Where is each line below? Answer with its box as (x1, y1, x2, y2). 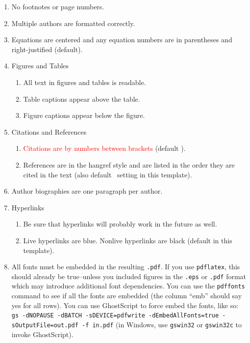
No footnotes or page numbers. (11, 1, 104, 11)
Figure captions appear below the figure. (23, 110, 145, 120)
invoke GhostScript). (11, 329, 74, 339)
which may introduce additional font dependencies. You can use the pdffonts (11, 281, 245, 291)
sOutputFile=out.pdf (11, 321, 78, 329)
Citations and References (11, 126, 87, 137)
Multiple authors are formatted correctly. (11, 18, 135, 28)
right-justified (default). (11, 44, 83, 54)
